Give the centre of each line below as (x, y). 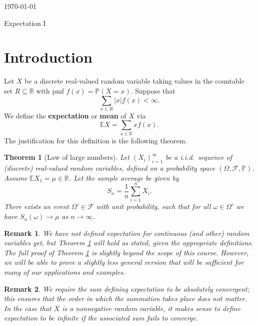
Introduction (48, 57)
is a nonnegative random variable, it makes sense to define (151, 308)
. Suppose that (153, 90)
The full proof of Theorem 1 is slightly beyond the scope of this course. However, (127, 252)
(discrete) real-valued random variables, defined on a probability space (110, 168)
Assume (16, 177)
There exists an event (37, 206)
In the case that (28, 308)
